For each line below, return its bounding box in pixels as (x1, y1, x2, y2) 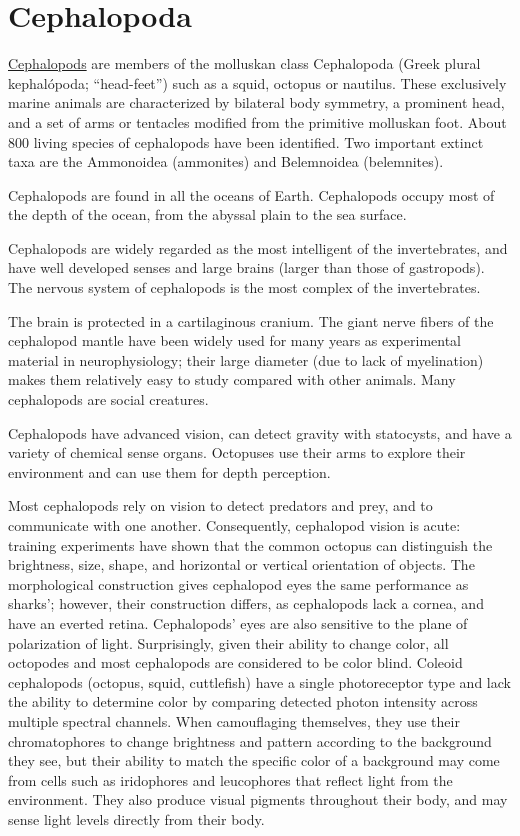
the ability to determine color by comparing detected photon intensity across (8, 691, 478, 712)
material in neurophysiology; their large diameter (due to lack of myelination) (8, 349, 484, 370)
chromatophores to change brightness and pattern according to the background (8, 730, 492, 751)
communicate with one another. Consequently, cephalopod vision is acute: (8, 515, 461, 535)
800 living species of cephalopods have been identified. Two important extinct (8, 131, 484, 152)
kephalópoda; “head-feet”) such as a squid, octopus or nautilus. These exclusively (8, 72, 507, 93)
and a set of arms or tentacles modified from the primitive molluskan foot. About (8, 111, 507, 132)
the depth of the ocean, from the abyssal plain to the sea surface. (8, 204, 407, 225)
